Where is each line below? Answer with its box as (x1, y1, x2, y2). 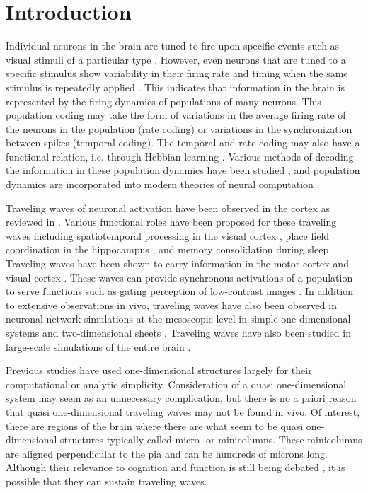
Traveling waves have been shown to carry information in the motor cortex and (6, 256, 349, 271)
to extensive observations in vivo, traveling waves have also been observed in (6, 297, 337, 312)
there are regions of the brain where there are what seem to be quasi (6, 418, 304, 433)
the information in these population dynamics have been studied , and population (6, 163, 360, 178)
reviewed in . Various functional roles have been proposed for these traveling (6, 214, 337, 229)
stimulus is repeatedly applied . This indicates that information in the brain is (6, 79, 345, 94)
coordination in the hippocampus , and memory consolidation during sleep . (6, 242, 335, 257)
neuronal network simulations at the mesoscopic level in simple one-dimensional (6, 311, 351, 326)
